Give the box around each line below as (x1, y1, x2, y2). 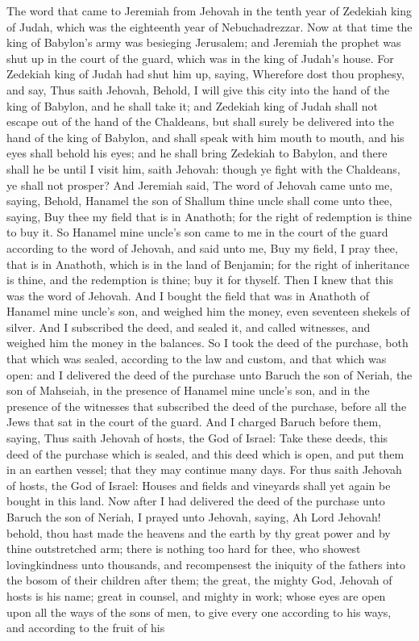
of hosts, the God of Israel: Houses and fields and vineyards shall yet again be (6, 476, 391, 493)
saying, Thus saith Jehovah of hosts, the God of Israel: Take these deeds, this (6, 429, 388, 446)
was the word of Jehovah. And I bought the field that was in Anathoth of (6, 287, 369, 304)
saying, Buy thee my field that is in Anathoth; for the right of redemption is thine (6, 207, 413, 224)
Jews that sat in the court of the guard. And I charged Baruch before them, (6, 413, 382, 430)
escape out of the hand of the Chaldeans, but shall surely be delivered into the (6, 113, 395, 130)
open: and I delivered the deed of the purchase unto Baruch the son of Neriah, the (6, 366, 413, 383)
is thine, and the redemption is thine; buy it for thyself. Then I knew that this (6, 271, 393, 288)
